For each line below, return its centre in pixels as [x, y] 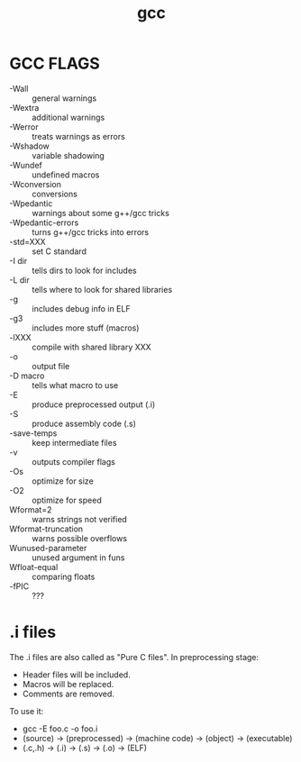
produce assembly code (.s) [84, 423]
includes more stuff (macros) [86, 328]
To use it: [27, 711]
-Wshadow [29, 146]
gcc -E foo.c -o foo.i [60, 729]
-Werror [24, 127]
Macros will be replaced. [68, 684]
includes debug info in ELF [81, 308]
